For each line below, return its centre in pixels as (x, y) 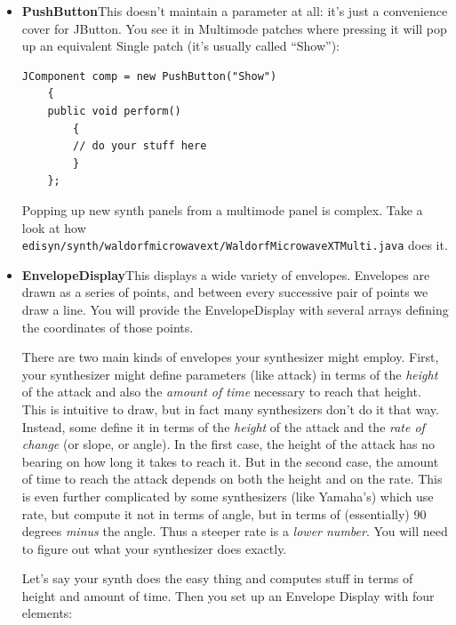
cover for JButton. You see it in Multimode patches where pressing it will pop (234, 28)
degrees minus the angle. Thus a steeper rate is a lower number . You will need (235, 531)
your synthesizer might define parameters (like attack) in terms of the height (230, 374)
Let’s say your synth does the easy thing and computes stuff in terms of (217, 578)
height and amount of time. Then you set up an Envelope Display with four (228, 595)
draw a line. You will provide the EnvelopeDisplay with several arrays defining (235, 309)
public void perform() (114, 111)
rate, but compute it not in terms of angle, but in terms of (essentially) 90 (224, 513)
